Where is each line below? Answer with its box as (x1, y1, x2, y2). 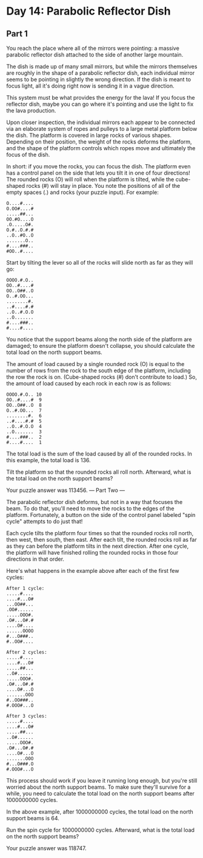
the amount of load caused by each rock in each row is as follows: (6, 380, 171, 387)
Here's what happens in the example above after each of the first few (6, 567, 179, 574)
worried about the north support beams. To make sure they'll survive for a (6, 783, 191, 791)
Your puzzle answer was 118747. (6, 845, 87, 852)
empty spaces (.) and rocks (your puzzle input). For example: (6, 189, 159, 196)
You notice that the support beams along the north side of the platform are (6, 336, 192, 343)
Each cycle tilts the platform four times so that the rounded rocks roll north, (6, 530, 194, 536)
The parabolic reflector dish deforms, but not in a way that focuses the (6, 499, 183, 505)
